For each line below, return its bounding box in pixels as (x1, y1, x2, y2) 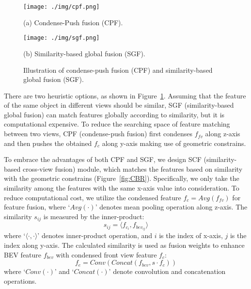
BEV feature (4, 249, 42, 259)
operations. (4, 275, 37, 286)
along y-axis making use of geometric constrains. (102, 138, 246, 148)
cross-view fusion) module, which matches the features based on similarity (22, 163, 243, 174)
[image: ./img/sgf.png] (23, 34, 100, 42)
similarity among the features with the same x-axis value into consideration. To (4, 183, 239, 193)
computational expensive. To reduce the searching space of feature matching (4, 119, 230, 129)
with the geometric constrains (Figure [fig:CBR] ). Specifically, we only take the (4, 173, 239, 183)
